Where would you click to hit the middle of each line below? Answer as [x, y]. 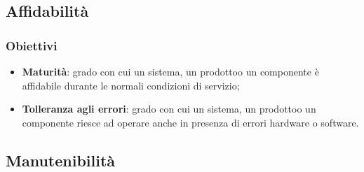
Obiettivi [32, 45]
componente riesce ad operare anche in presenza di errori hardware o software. [190, 122]
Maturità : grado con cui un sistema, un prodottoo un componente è [170, 71]
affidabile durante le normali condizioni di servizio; [131, 85]
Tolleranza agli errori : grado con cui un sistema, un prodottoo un [169, 109]
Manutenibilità [61, 160]
